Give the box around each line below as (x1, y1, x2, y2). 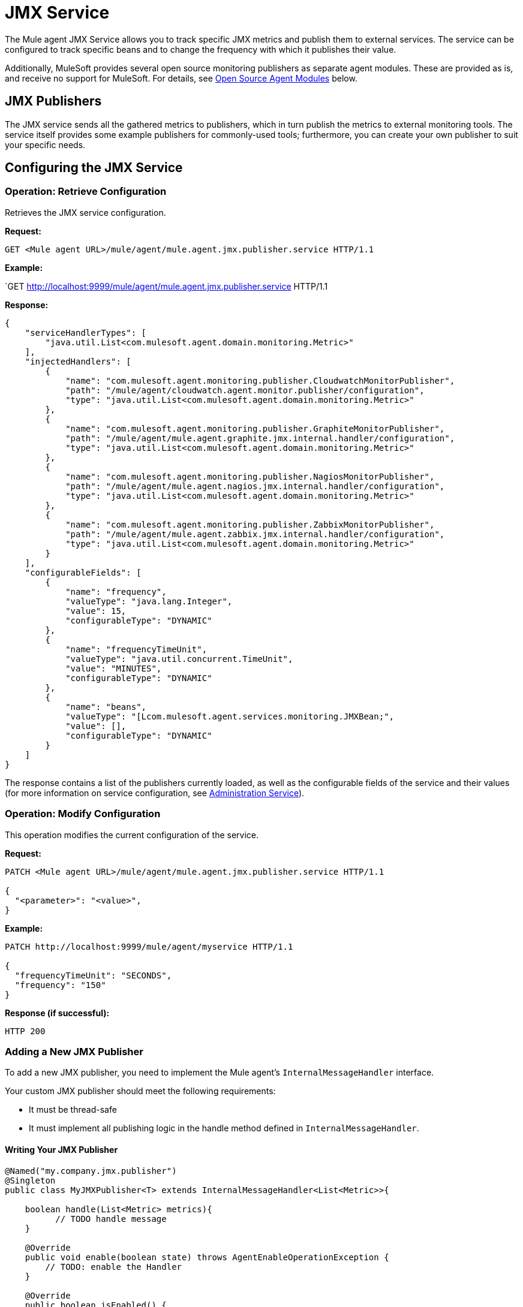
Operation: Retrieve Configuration (5, 185, 167, 198)
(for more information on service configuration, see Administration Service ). (5, 787, 305, 798)
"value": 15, (65, 606, 127, 616)
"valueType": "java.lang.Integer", (65, 596, 233, 606)
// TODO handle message (55, 1213, 167, 1224)
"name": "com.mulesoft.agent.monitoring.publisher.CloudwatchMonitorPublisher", (65, 375, 455, 386)
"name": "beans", (65, 701, 147, 712)
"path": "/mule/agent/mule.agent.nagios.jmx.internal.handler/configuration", (65, 481, 445, 491)
